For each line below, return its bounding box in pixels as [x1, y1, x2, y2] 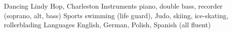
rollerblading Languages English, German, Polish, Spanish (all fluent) [4, 20, 211, 30]
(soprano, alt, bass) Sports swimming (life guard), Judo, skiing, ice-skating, [4, 10, 229, 20]
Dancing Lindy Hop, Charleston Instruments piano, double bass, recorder [4, 1, 223, 11]
